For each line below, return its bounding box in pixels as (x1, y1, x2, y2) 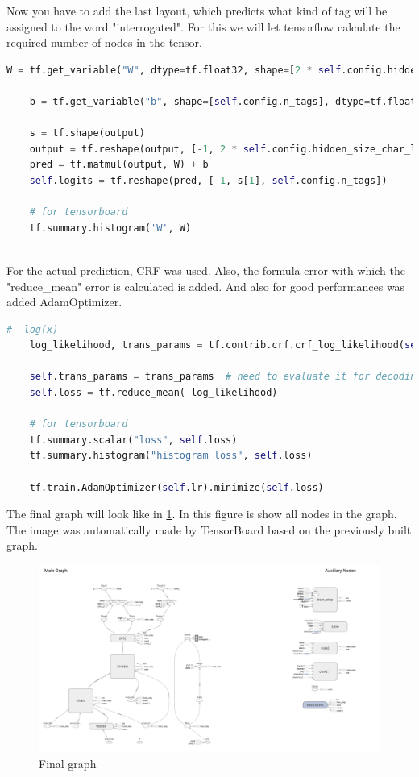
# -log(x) (6, 323, 59, 335)
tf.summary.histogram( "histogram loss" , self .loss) (29, 450, 313, 462)
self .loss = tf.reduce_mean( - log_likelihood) (29, 387, 278, 399)
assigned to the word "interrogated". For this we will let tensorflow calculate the (6, 18, 400, 35)
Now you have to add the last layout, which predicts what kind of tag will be (6, 2, 388, 19)
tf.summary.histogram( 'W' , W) (29, 222, 192, 234)
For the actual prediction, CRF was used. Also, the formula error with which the (6, 261, 405, 278)
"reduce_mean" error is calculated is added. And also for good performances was (6, 277, 405, 294)
